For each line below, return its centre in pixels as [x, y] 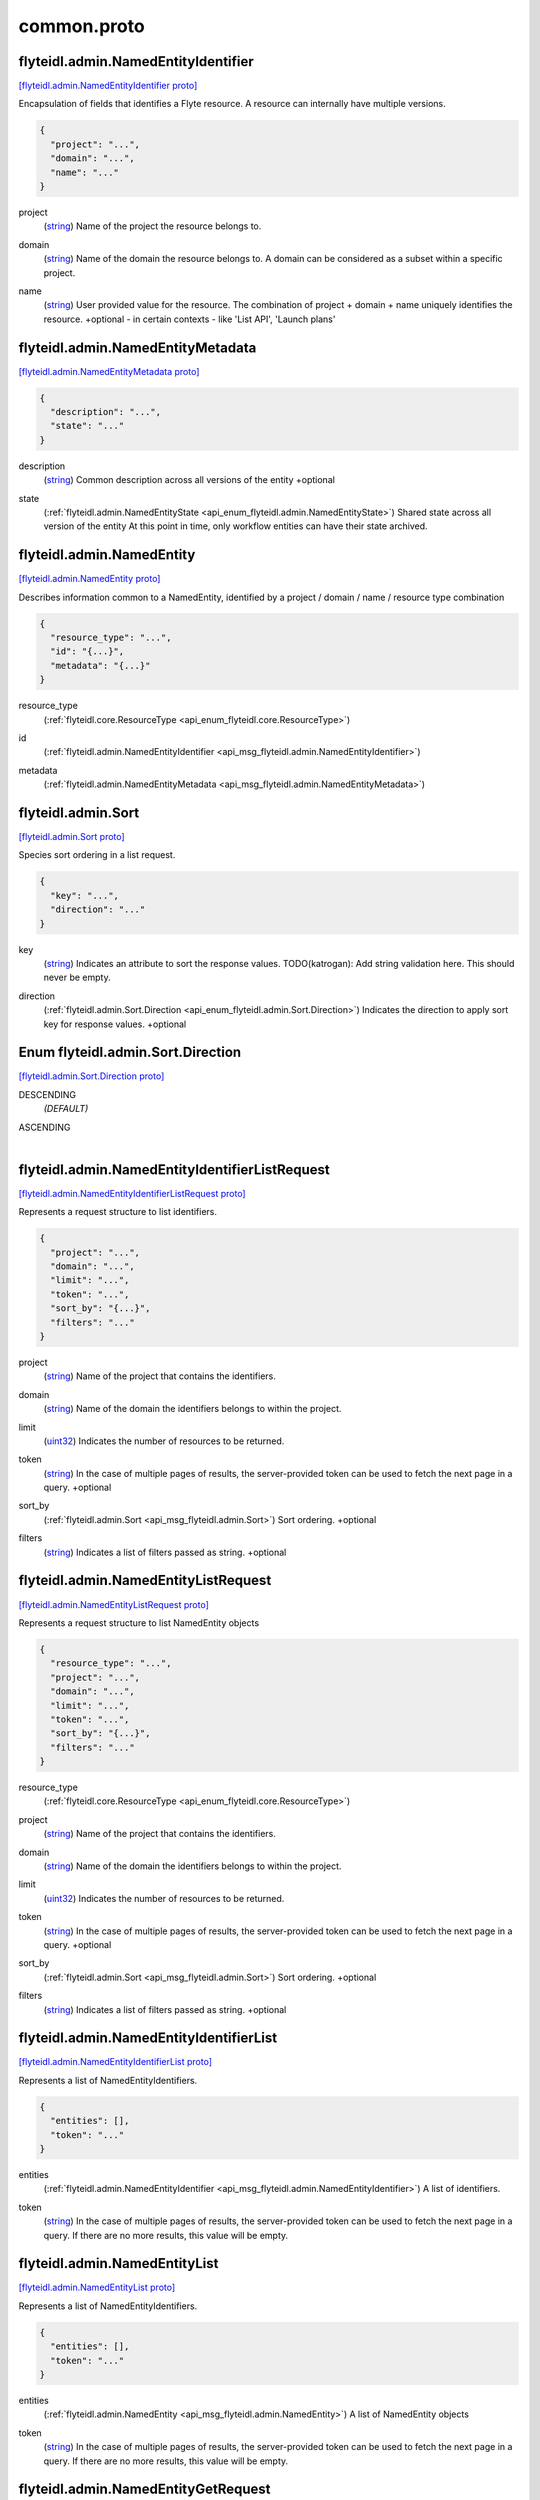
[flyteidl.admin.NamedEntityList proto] [97, 2287]
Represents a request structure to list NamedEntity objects [139, 1622]
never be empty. [77, 977]
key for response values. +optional [115, 1024]
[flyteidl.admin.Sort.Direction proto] [91, 1076]
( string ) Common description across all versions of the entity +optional [189, 480]
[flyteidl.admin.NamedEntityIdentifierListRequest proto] [132, 1193]
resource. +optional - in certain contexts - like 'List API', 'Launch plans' [189, 319]
